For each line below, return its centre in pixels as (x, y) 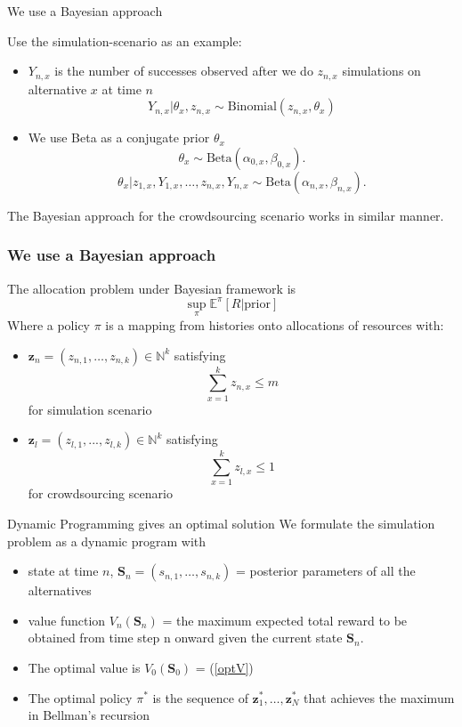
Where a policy (49, 324)
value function (67, 620)
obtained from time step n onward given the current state (185, 638)
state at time (63, 571)
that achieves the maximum (379, 697)
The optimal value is (84, 667)
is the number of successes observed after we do (184, 71)
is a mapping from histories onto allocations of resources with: (275, 324)
